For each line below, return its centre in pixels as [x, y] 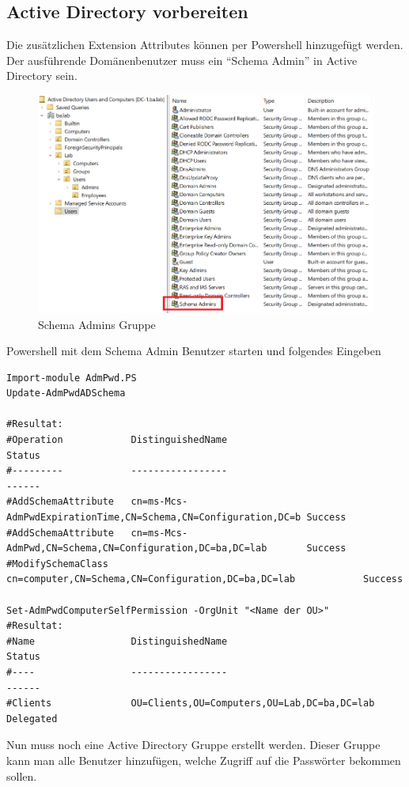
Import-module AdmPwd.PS [72, 378]
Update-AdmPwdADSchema [66, 393]
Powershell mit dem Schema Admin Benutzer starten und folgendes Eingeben [194, 351]
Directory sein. [42, 76]
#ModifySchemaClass [57, 564]
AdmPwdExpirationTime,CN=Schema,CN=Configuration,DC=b [154, 518]
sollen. [22, 776]
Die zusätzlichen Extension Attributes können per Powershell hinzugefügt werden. [205, 45]
